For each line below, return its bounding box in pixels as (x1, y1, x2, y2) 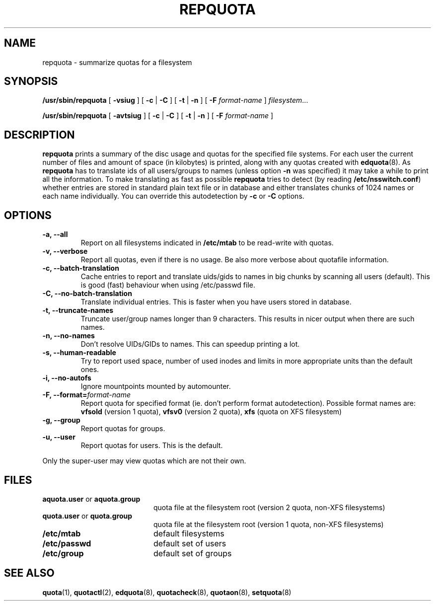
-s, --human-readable (42, 348, 116, 357)
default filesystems (153, 528, 224, 538)
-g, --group (42, 416, 80, 425)
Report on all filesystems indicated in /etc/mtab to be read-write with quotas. (80, 238, 334, 247)
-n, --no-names (42, 331, 95, 340)
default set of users (153, 538, 226, 548)
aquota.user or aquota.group (42, 494, 141, 503)
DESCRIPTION (4, 128, 75, 141)
